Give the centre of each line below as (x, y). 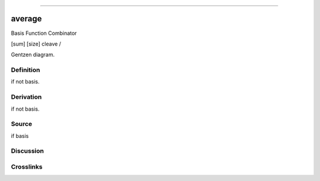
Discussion (28, 151)
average (26, 19)
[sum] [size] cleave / (36, 44)
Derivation (26, 97)
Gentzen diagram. (33, 55)
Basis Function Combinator (44, 33)
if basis (20, 135)
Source (22, 124)
